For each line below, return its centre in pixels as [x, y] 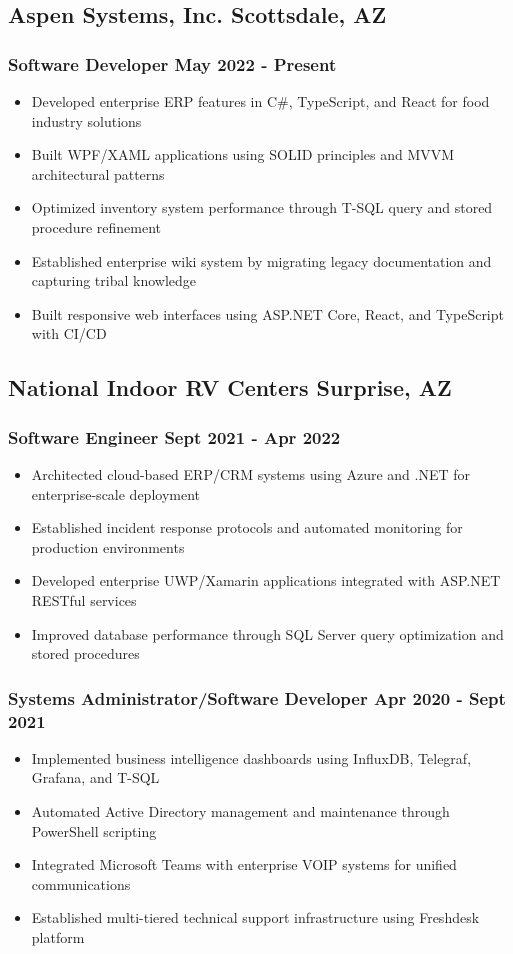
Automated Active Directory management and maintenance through [240, 811]
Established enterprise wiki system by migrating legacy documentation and [261, 260]
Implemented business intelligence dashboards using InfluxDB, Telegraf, [251, 757]
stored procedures [85, 653]
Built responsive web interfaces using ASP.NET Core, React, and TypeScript [267, 313]
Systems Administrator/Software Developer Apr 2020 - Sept [257, 697]
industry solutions [86, 120]
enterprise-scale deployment [116, 493]
